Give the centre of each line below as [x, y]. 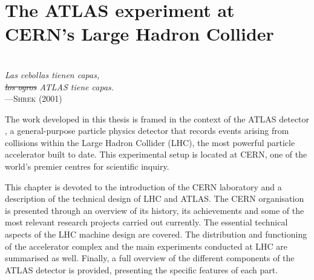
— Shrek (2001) [34, 98]
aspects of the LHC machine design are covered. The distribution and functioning [156, 234]
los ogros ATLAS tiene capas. [60, 86]
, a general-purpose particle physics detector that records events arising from [147, 131]
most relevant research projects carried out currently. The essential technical [146, 222]
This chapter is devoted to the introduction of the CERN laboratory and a [143, 186]
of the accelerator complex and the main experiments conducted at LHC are [146, 246]
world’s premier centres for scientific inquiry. [87, 166]
